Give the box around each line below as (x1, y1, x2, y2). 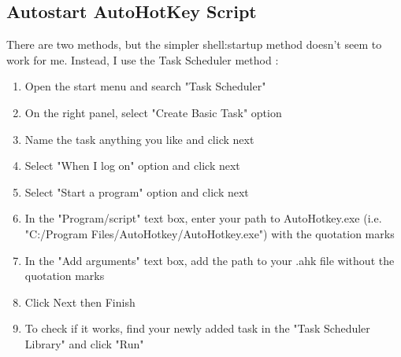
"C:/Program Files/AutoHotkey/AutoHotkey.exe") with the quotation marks (24, 225, 395, 241)
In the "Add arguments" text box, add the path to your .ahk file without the (24, 252, 395, 268)
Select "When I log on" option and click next (24, 157, 240, 174)
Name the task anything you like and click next (24, 131, 254, 147)
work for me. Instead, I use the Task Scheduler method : (6, 51, 279, 68)
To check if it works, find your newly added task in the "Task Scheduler (24, 320, 370, 337)
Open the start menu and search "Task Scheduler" (24, 78, 266, 94)
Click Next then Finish (24, 293, 136, 310)
